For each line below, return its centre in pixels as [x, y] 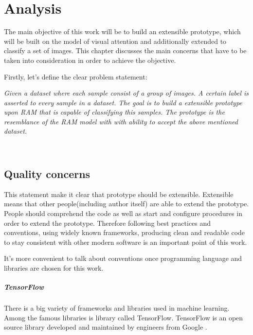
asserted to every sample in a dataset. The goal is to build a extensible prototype [123, 102]
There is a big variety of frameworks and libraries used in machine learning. [117, 308]
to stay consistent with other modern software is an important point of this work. [126, 242]
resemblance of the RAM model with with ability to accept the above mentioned [121, 121]
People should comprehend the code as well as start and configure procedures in [123, 213]
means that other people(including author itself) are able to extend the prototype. [126, 204]
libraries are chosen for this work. [54, 268]
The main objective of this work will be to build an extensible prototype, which [122, 31]
